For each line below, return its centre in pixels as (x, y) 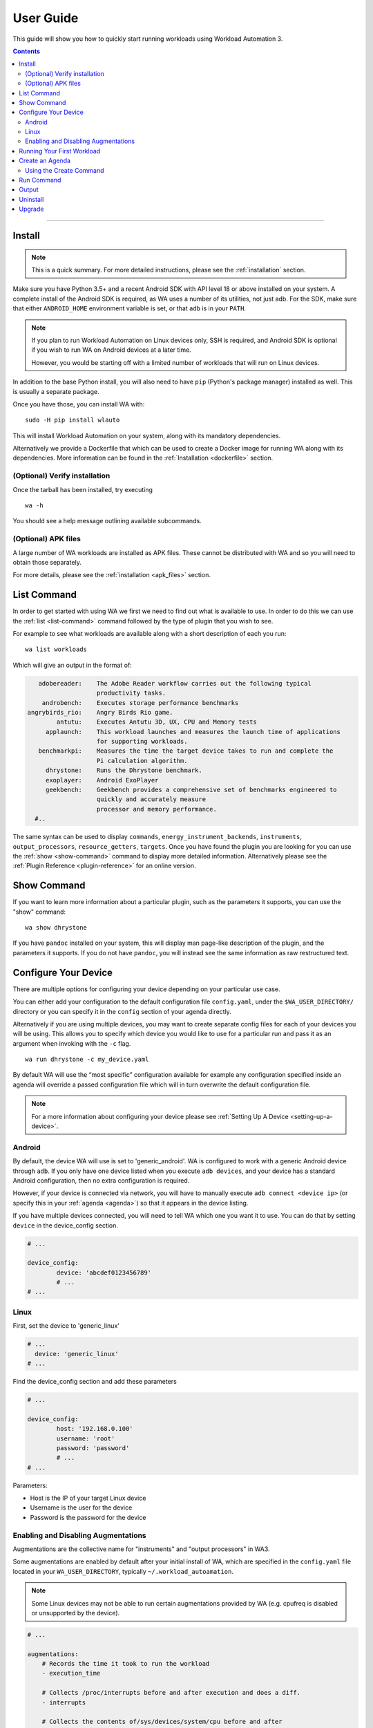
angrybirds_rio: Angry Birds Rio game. (100, 712)
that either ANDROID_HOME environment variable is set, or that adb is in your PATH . (130, 308)
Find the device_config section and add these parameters (95, 1381)
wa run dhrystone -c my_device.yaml (87, 1060)
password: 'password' (93, 1448)
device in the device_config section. (66, 1225)
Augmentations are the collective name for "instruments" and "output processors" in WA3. (141, 1549)
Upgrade (31, 209)
